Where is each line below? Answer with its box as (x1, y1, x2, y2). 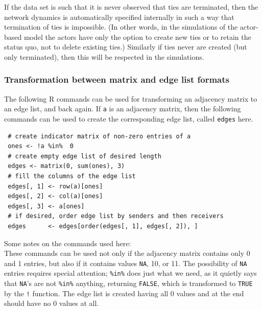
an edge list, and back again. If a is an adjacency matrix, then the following (4, 103, 241, 114)
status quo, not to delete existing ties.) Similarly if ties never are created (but (4, 41, 247, 52)
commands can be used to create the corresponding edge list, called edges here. (4, 113, 253, 124)
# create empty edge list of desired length (8, 152, 161, 160)
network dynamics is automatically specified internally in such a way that (4, 11, 234, 22)
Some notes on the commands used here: (4, 237, 131, 248)
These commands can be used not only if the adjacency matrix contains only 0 (4, 248, 250, 258)
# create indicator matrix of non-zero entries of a (8, 132, 191, 140)
